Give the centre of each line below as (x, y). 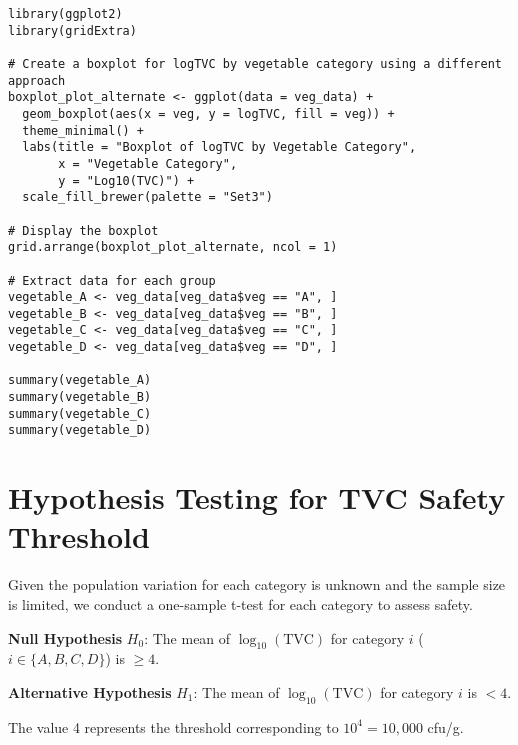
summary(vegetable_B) (80, 397)
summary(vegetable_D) (80, 430)
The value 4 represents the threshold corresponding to (173, 726)
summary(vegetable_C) (80, 413)
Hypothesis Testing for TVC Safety (257, 497)
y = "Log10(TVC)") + (126, 180)
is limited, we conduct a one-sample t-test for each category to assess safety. (240, 603)
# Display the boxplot (83, 230)
